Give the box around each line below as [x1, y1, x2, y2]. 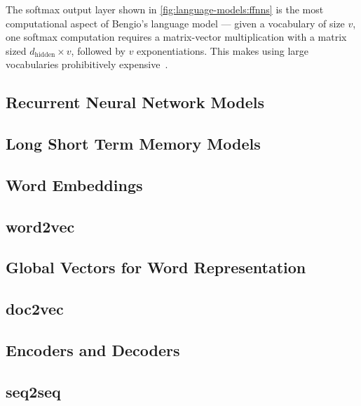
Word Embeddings [6, 173, 143, 195]
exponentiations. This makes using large [137, 43, 309, 58]
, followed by [71, 43, 125, 58]
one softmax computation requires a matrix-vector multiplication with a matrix [6, 30, 347, 44]
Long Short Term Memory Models [6, 133, 261, 155]
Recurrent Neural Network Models [6, 91, 264, 113]
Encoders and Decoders [6, 339, 180, 361]
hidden [34, 51, 55, 59]
